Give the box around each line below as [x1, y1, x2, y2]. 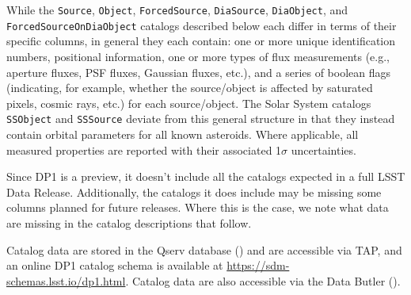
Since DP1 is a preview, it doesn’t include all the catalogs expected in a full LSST [6, 168, 405, 185]
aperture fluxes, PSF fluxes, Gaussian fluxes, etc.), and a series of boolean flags [6, 63, 391, 80]
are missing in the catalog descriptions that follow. [6, 214, 252, 231]
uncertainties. [291, 141, 356, 158]
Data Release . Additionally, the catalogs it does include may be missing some [6, 183, 382, 200]
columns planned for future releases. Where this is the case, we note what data [6, 199, 389, 216]
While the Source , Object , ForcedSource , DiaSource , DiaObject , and [6, 2, 348, 17]
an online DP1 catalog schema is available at [6, 257, 223, 274]
